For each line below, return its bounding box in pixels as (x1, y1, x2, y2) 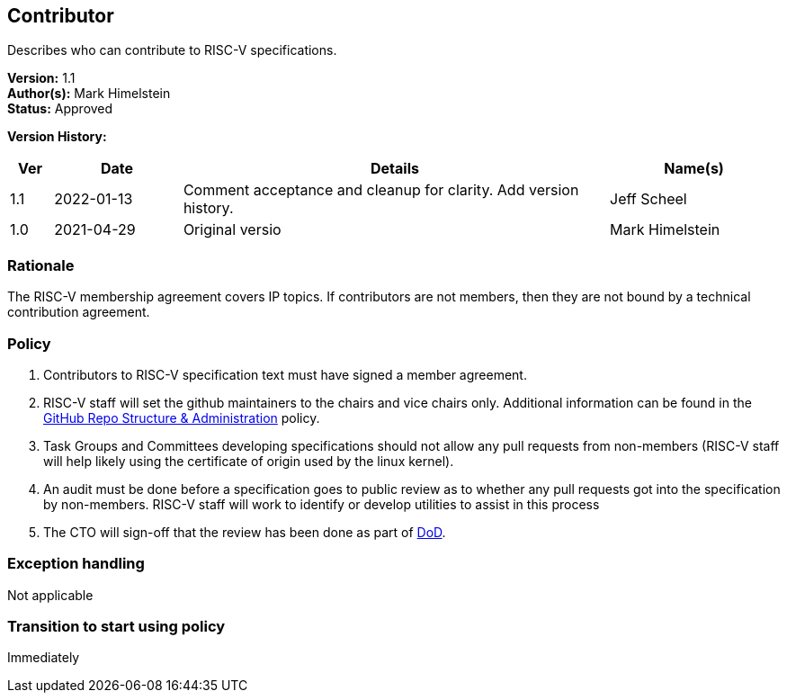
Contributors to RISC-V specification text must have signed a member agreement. (43, 366, 527, 382)
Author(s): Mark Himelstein (7, 85, 171, 102)
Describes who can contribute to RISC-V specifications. (7, 42, 337, 58)
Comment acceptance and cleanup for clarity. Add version (183, 181, 579, 200)
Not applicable (7, 587, 94, 603)
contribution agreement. (7, 304, 150, 320)
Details (371, 159, 419, 178)
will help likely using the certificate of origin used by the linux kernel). (43, 453, 454, 469)
